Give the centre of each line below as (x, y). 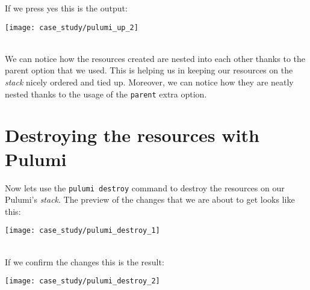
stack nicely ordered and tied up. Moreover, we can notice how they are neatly (149, 82)
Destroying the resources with (132, 135)
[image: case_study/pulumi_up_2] (72, 27)
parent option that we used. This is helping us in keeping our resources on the (149, 70)
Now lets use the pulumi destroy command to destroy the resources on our (145, 187)
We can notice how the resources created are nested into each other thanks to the (155, 58)
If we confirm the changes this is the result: (85, 261)
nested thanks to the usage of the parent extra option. (106, 94)
